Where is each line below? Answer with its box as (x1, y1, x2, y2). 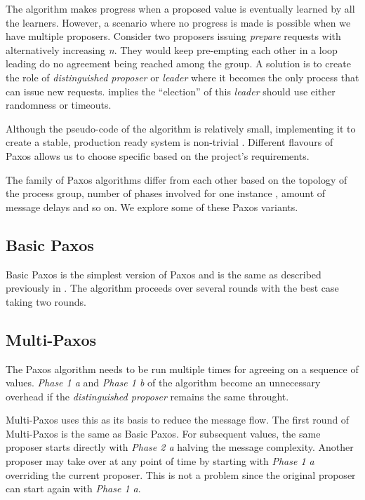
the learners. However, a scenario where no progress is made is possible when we (6, 15, 351, 29)
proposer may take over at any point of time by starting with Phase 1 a (6, 454, 314, 468)
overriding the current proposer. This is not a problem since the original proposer (6, 467, 356, 482)
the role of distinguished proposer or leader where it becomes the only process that (6, 69, 359, 84)
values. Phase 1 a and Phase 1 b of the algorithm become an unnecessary (6, 375, 321, 390)
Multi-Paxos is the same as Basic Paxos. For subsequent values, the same (6, 426, 321, 440)
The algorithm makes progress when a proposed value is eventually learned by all (6, 1, 355, 15)
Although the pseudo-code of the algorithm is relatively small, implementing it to (6, 121, 356, 135)
